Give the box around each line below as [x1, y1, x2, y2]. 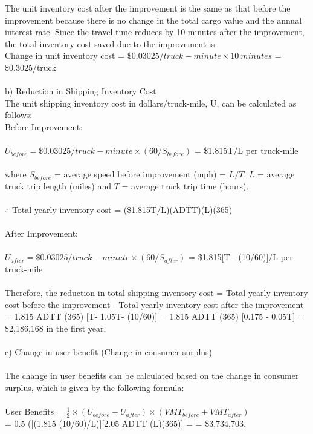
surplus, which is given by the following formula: [5, 381, 184, 393]
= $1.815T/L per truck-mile [194, 144, 298, 157]
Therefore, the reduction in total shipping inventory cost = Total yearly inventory [5, 286, 308, 299]
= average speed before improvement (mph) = [54, 168, 226, 180]
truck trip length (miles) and [5, 179, 111, 192]
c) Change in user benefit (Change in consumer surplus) [5, 346, 213, 358]
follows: [5, 108, 33, 121]
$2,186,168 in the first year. [5, 322, 106, 335]
